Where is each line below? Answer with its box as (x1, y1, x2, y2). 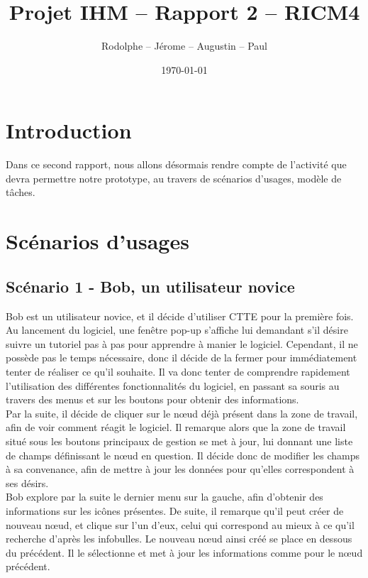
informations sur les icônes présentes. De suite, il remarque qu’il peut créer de (6, 503, 344, 518)
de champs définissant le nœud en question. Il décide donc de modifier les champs (6, 447, 360, 462)
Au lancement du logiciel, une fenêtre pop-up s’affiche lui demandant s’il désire (6, 322, 348, 337)
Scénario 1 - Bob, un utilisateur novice (6, 275, 295, 297)
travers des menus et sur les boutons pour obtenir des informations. (6, 392, 299, 407)
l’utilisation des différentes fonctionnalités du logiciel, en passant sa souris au (6, 378, 340, 393)
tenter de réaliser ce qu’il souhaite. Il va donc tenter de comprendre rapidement (6, 364, 350, 378)
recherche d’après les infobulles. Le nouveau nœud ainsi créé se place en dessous (6, 531, 352, 546)
